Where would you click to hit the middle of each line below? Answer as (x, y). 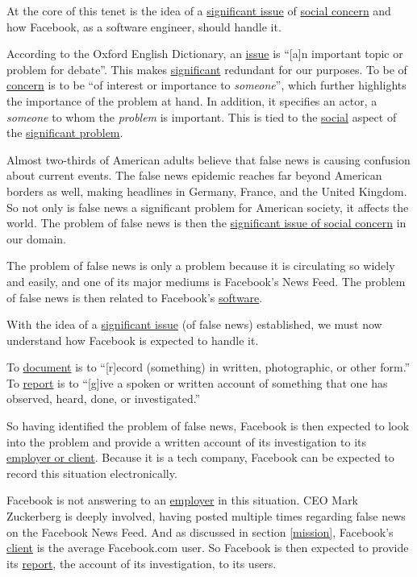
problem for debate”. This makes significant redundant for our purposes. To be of (207, 69)
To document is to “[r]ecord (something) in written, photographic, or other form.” (208, 367)
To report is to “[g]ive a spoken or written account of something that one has (197, 382)
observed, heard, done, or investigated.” (104, 399)
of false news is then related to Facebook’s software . (135, 297)
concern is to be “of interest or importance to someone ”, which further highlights (206, 85)
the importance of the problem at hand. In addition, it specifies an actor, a (192, 100)
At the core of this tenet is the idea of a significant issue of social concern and (199, 10)
